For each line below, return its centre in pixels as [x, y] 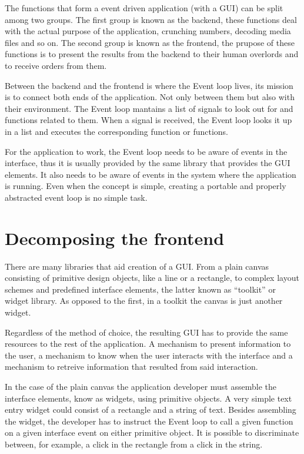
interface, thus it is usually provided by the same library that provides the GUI [148, 163]
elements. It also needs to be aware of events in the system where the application [151, 174]
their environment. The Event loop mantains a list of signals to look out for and [149, 108]
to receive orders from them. [56, 65]
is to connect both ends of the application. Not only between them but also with [150, 97]
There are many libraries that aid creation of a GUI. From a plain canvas [137, 266]
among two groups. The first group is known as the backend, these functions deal [151, 19]
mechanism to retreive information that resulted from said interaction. [131, 367]
